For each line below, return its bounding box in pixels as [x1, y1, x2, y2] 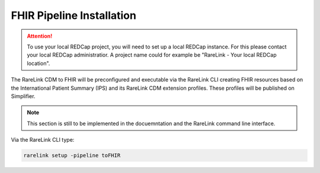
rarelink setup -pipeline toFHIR [23, 152, 121, 159]
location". [27, 60, 50, 67]
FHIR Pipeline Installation [11, 9, 136, 22]
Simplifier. [11, 92, 36, 100]
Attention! [27, 32, 53, 40]
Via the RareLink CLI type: [11, 136, 75, 143]
